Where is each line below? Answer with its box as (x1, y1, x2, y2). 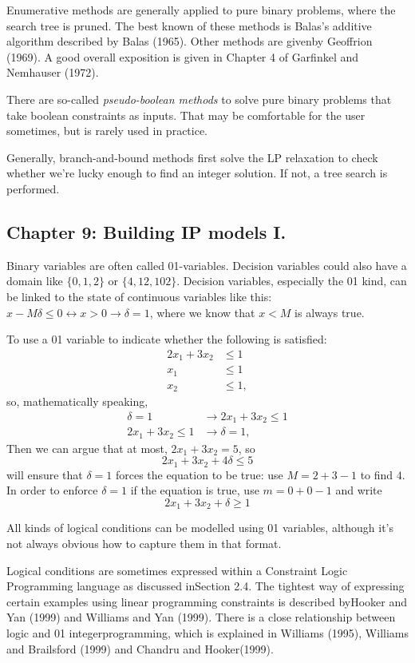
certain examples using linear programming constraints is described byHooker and (6, 593, 408, 609)
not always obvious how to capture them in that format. (6, 535, 282, 551)
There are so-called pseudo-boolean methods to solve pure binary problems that (6, 90, 392, 107)
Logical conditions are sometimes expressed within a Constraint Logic (6, 562, 348, 578)
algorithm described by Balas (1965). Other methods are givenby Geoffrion (6, 33, 373, 50)
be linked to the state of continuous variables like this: (6, 288, 272, 304)
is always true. (294, 304, 365, 320)
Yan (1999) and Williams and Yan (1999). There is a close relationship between (6, 609, 396, 625)
